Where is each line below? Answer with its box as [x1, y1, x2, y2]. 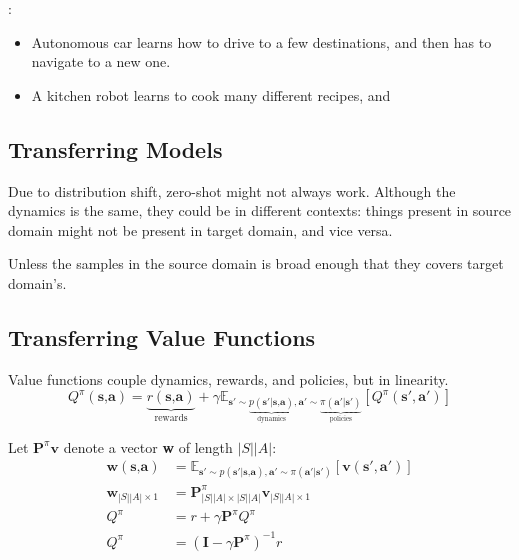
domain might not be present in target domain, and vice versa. [8, 219, 393, 240]
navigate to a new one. [31, 51, 171, 72]
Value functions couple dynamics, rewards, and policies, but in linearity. [8, 368, 449, 389]
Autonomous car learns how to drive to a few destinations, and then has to [31, 31, 492, 52]
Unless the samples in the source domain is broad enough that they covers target [8, 253, 504, 274]
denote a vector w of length [63, 436, 233, 457]
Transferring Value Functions [8, 321, 316, 352]
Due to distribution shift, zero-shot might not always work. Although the [8, 180, 456, 201]
